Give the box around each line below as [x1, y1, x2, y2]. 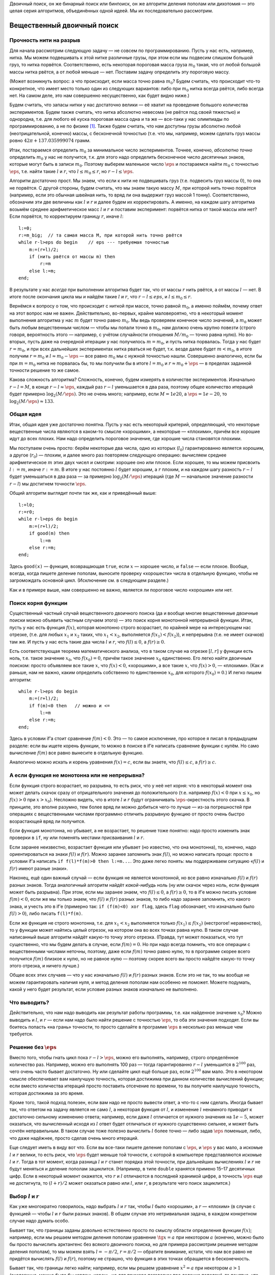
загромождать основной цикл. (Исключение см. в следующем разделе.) [9, 577, 169, 583]
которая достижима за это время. [9, 1090, 84, 1096]
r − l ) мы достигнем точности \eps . [9, 480, 87, 487]
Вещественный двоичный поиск [9, 21, 119, 30]
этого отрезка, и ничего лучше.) [9, 962, 79, 968]
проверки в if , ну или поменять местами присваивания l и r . [9, 834, 145, 841]
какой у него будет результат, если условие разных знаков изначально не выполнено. [9, 986, 198, 992]
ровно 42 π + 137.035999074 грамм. [9, 138, 91, 144]
